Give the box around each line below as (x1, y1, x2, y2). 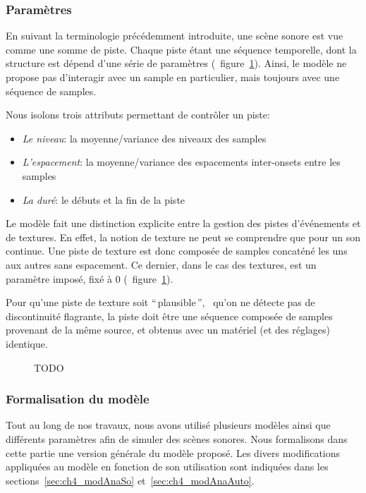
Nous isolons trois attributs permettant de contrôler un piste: (6, 107, 270, 122)
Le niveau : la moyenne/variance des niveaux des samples (22, 130, 267, 145)
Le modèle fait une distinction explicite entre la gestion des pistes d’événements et (6, 216, 361, 231)
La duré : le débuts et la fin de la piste (22, 192, 185, 207)
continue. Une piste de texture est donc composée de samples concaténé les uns (6, 243, 348, 258)
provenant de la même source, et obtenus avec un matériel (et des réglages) (6, 322, 331, 337)
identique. (6, 336, 48, 351)
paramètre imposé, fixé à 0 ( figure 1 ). (6, 271, 173, 286)
